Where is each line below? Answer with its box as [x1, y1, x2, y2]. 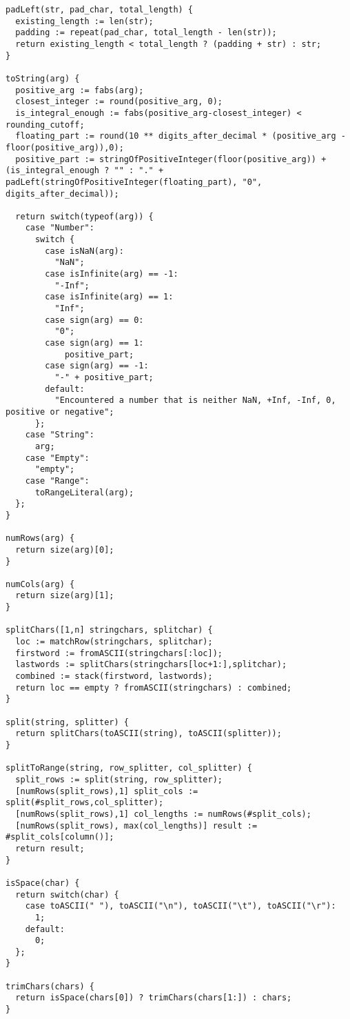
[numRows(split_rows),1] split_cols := [15, 786, 198, 796]
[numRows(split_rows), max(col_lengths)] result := [15, 820, 258, 831]
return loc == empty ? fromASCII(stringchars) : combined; [15, 682, 292, 693]
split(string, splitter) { [6, 717, 129, 727]
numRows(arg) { [6, 533, 75, 544]
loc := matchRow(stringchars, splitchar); [15, 637, 213, 647]
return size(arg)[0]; [15, 544, 114, 555]
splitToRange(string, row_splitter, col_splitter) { [6, 763, 252, 773]
